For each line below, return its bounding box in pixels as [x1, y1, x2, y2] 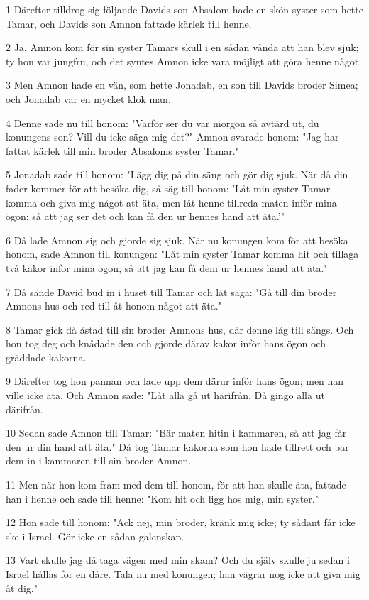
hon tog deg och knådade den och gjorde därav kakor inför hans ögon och [6, 336, 326, 351]
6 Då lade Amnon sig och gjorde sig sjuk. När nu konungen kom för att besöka [6, 232, 348, 247]
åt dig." [6, 580, 38, 595]
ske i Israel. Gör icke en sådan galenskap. [6, 528, 184, 543]
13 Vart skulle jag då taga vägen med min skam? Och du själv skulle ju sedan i [6, 552, 350, 567]
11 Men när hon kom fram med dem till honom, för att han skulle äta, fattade [6, 477, 346, 492]
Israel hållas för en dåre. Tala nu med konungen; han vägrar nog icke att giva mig [6, 567, 360, 581]
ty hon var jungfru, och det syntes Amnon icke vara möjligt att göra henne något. [6, 53, 362, 68]
